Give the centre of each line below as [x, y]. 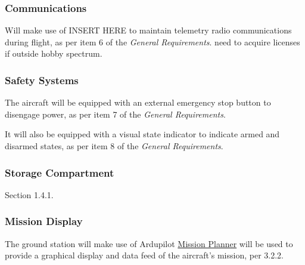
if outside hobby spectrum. [54, 53]
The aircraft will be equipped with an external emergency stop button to [138, 102]
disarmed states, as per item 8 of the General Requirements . [114, 146]
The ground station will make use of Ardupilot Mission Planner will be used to [149, 243]
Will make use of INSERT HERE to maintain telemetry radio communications [148, 30]
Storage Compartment [60, 172]
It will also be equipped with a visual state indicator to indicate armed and [142, 134]
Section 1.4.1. [29, 194]
